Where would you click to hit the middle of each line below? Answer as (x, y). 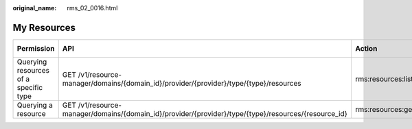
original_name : (35, 8)
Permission (36, 48)
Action (366, 48)
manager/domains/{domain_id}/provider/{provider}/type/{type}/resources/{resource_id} (205, 113)
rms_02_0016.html (92, 8)
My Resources (44, 27)
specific (30, 87)
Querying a (35, 105)
